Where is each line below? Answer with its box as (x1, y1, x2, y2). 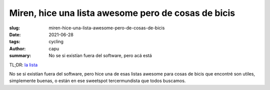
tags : (9, 39, 20, 45)
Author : (9, 45, 26, 52)
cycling (48, 39, 63, 45)
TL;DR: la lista (9, 62, 38, 68)
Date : (9, 31, 21, 37)
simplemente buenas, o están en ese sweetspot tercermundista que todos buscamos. (9, 78, 186, 84)
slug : (9, 25, 20, 31)
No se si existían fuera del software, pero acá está (48, 53, 152, 59)
